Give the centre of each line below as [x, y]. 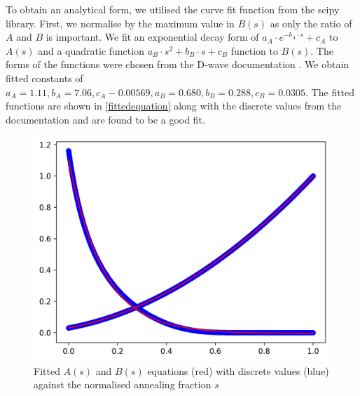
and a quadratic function [91, 50]
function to [254, 50]
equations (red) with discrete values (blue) [238, 370]
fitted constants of [44, 78]
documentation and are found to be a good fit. [105, 119]
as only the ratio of [311, 23]
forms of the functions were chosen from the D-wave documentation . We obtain [178, 64]
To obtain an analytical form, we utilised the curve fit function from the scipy [173, 9]
